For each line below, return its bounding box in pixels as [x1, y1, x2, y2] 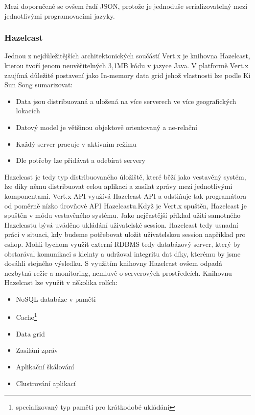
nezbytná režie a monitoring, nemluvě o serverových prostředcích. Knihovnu [4, 267, 232, 278]
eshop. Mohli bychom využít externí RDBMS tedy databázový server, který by [4, 238, 241, 249]
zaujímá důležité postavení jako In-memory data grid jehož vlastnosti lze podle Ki [4, 70, 251, 80]
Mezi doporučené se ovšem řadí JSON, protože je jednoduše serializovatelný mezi [4, 1, 248, 11]
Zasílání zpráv [16, 345, 58, 355]
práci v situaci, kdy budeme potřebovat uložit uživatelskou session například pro [4, 229, 246, 239]
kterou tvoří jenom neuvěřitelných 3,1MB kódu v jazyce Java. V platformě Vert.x [4, 60, 249, 70]
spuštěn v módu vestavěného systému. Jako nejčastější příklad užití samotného [4, 210, 241, 220]
